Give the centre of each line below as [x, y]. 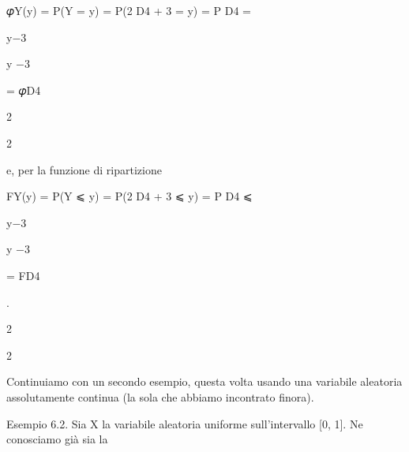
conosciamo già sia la [57, 439]
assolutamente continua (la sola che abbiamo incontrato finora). [160, 396]
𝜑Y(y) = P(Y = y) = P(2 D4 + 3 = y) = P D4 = [129, 10]
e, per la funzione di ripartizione [84, 169]
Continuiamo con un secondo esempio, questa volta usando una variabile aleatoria [204, 381]
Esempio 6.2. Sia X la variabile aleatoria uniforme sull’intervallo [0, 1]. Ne [185, 423]
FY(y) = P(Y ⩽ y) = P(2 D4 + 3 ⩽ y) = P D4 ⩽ [129, 196]
